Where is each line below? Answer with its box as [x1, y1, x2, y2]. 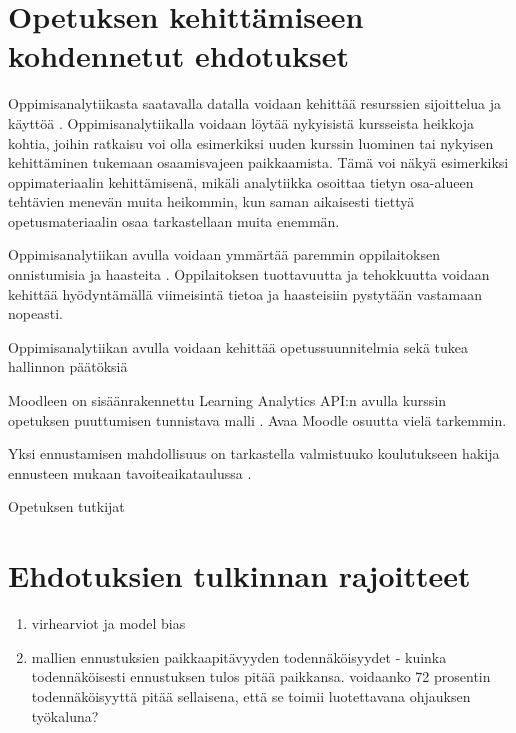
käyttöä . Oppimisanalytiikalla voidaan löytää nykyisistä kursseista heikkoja [8, 112, 475, 133]
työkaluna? [31, 705, 99, 726]
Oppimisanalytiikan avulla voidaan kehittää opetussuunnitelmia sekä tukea [8, 336, 469, 357]
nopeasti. [8, 303, 63, 324]
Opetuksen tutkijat [8, 496, 125, 517]
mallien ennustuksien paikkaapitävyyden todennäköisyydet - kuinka [31, 646, 447, 667]
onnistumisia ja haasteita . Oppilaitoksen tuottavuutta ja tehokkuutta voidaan [8, 264, 490, 285]
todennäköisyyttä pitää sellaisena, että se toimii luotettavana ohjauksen [31, 685, 471, 706]
